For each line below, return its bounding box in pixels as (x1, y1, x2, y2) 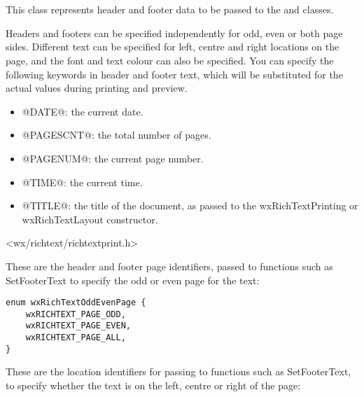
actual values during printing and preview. (6, 81, 188, 95)
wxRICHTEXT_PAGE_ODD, (25, 309, 126, 319)
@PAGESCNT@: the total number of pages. (22, 127, 211, 142)
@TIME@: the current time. (22, 174, 143, 189)
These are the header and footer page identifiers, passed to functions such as (6, 258, 333, 273)
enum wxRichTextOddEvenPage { (6, 298, 146, 308)
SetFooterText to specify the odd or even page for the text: (6, 272, 260, 287)
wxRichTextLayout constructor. (22, 211, 158, 226)
